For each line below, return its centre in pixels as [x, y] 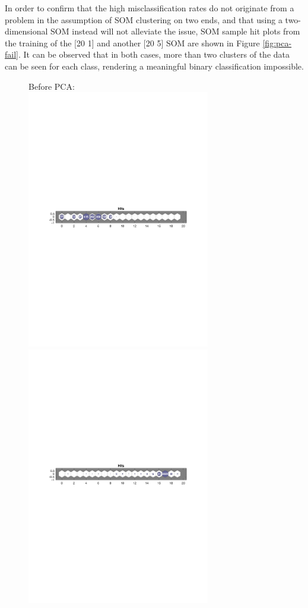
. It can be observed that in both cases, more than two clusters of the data [154, 54]
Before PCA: [52, 86]
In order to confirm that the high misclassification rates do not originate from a [150, 8]
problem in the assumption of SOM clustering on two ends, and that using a [144, 19]
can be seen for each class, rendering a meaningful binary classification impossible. [154, 66]
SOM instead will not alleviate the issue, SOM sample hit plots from [175, 31]
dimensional [26, 31]
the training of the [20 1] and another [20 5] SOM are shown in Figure [132, 42]
